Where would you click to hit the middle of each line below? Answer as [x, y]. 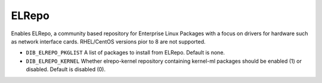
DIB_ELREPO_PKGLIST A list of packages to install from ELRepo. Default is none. [126, 53]
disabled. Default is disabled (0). [66, 69]
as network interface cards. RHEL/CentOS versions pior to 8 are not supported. [108, 41]
